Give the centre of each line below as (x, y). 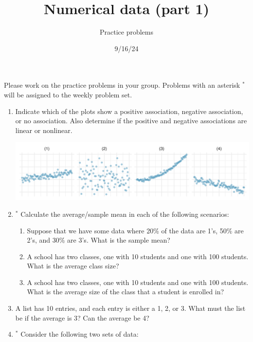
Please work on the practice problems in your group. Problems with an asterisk (122, 85)
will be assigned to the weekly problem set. (68, 94)
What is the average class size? (73, 266)
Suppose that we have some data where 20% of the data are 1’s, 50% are (135, 230)
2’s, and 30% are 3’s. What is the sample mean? (99, 240)
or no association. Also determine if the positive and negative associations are (131, 121)
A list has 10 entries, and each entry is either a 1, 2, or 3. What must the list (130, 308)
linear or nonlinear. (44, 130)
